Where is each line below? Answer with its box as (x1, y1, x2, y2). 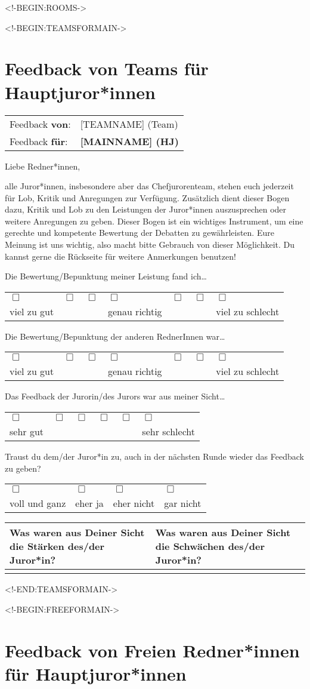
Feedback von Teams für (5, 56, 209, 81)
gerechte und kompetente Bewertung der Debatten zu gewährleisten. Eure (5, 226, 274, 239)
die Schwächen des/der (155, 539, 265, 553)
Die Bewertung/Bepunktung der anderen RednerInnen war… (5, 330, 225, 342)
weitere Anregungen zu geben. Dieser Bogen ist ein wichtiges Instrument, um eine (5, 214, 303, 227)
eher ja (75, 496, 104, 510)
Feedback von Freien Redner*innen (5, 638, 300, 662)
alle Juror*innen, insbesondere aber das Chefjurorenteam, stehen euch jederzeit (5, 180, 294, 192)
